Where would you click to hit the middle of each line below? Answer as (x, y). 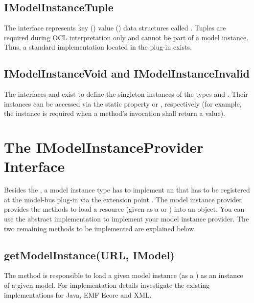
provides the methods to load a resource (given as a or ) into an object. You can (124, 209)
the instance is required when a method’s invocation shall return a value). (115, 113)
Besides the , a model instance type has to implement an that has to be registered (127, 190)
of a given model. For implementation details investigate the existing (107, 285)
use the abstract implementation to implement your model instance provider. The (127, 219)
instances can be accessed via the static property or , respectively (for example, (123, 103)
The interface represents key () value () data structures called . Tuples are (115, 28)
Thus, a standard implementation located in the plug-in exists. (98, 47)
